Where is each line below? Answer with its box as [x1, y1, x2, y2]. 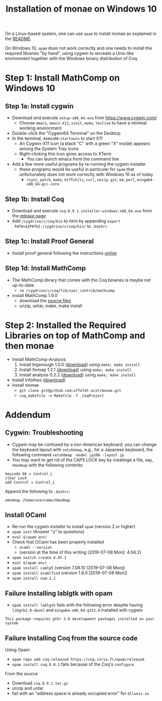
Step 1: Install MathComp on [5, 73, 120, 83]
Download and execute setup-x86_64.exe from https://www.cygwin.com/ [12, 115, 157, 121]
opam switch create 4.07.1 [12, 556, 67, 561]
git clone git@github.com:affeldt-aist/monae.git [19, 388, 122, 393]
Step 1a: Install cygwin [5, 102, 74, 110]
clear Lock [5, 476, 27, 481]
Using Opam [5, 647, 30, 653]
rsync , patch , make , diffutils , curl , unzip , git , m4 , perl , [26, 177, 136, 183]
